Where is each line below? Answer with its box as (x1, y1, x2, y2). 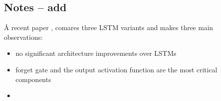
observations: (4, 32, 43, 42)
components (15, 74, 51, 84)
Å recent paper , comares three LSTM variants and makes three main (4, 22, 213, 33)
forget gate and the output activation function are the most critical (15, 64, 218, 74)
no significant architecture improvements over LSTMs (15, 48, 176, 58)
